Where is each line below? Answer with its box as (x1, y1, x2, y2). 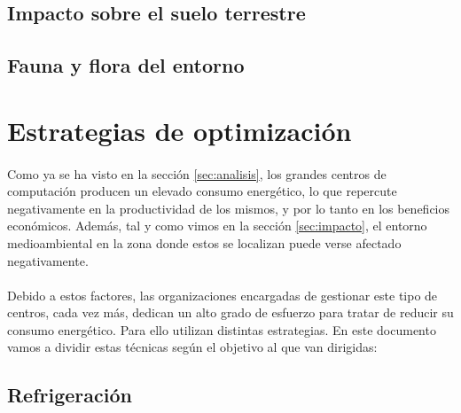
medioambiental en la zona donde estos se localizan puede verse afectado (7, 233, 402, 252)
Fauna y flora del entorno (7, 51, 245, 79)
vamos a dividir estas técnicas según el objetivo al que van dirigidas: (7, 338, 378, 356)
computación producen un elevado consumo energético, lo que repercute (7, 182, 397, 200)
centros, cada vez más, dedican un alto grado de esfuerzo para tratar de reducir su (7, 303, 454, 322)
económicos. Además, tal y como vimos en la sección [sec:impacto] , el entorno (7, 216, 427, 235)
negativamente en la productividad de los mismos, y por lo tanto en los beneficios (7, 199, 449, 217)
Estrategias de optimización (7, 112, 352, 148)
